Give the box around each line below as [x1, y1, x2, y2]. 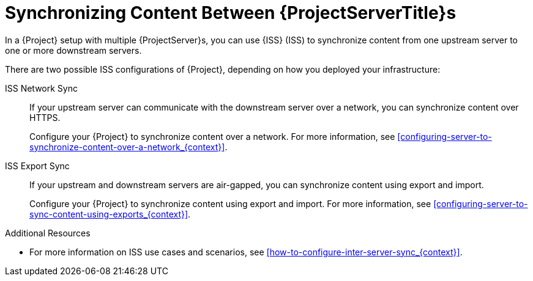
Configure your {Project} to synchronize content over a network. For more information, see [29, 131, 395, 142]
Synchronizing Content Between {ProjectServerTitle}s [5, 2, 457, 23]
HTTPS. [29, 112, 61, 123]
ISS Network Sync [5, 82, 78, 93]
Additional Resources [5, 227, 91, 238]
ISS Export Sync [5, 160, 70, 171]
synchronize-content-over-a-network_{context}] [29, 141, 225, 152]
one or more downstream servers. [5, 45, 142, 56]
